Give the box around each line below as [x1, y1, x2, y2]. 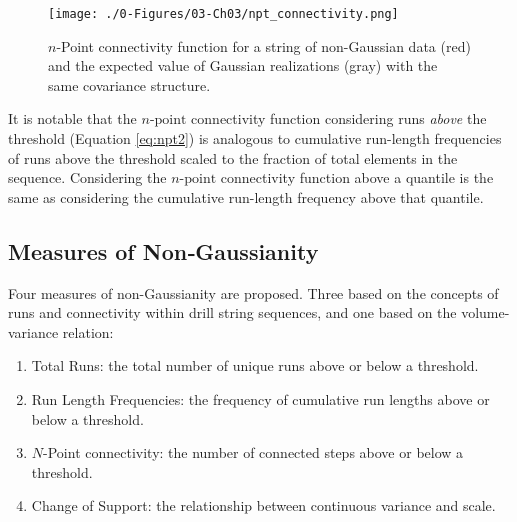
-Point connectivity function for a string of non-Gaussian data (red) [56, 35, 471, 56]
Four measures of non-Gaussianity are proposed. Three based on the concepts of [8, 282, 499, 303]
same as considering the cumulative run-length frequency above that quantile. [8, 186, 484, 207]
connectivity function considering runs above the [191, 108, 487, 129]
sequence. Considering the [8, 167, 167, 188]
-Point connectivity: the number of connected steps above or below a [43, 442, 464, 463]
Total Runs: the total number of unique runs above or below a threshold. [31, 355, 479, 376]
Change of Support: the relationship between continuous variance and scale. [31, 495, 496, 516]
